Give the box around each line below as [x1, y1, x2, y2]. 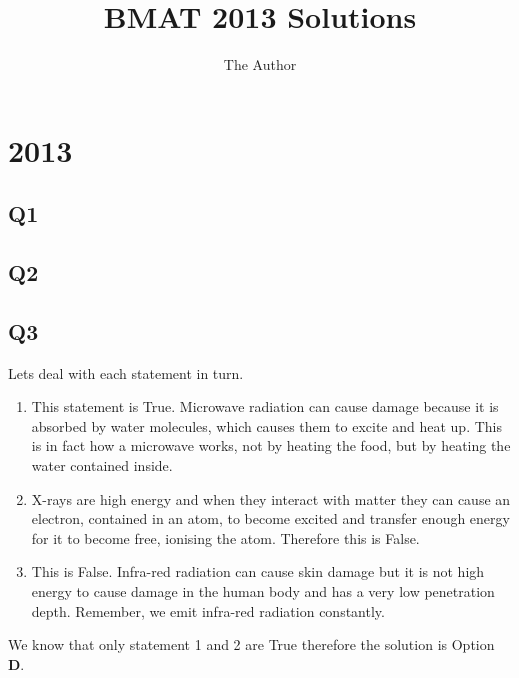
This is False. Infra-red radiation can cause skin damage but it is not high [31, 561, 485, 582]
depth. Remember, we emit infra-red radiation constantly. [31, 600, 385, 621]
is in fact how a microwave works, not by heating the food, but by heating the [31, 435, 511, 456]
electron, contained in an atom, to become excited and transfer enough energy [31, 508, 510, 529]
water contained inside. [31, 455, 173, 476]
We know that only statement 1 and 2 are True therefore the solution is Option [8, 634, 495, 655]
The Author [223, 54, 297, 75]
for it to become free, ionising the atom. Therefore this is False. [31, 527, 420, 548]
